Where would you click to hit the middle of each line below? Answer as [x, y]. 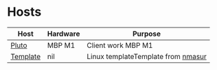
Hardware [64, 34]
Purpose [147, 34]
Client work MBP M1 [120, 45]
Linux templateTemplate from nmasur [147, 56]
